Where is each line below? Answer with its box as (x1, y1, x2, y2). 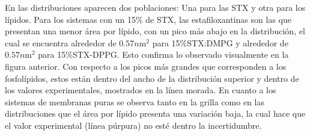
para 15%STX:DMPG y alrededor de (152, 36, 288, 49)
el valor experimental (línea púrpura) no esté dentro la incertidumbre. (5, 119, 262, 131)
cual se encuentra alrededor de (5, 36, 117, 49)
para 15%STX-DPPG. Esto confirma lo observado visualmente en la (38, 48, 289, 61)
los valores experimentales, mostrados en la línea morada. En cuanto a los (5, 84, 276, 96)
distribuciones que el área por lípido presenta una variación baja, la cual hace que (5, 107, 306, 120)
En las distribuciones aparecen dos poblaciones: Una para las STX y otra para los (5, 1, 306, 13)
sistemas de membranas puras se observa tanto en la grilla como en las (5, 95, 264, 108)
